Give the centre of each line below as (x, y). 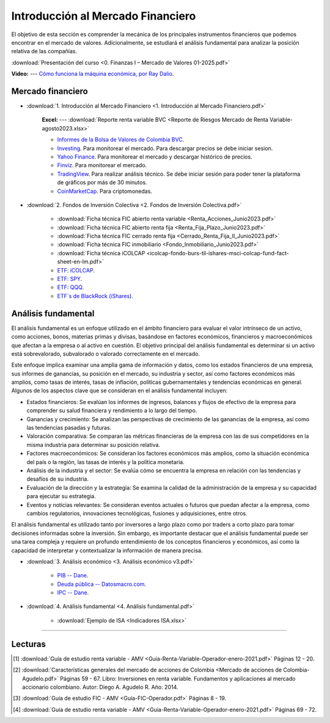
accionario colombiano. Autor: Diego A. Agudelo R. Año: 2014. (100, 687)
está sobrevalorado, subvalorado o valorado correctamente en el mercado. (106, 354)
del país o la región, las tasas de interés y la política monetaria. (105, 462)
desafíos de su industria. (57, 479)
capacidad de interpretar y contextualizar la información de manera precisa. (107, 550)
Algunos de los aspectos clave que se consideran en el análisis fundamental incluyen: (119, 391)
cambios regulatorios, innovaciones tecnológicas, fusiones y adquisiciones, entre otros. (137, 513)
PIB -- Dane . (73, 575)
